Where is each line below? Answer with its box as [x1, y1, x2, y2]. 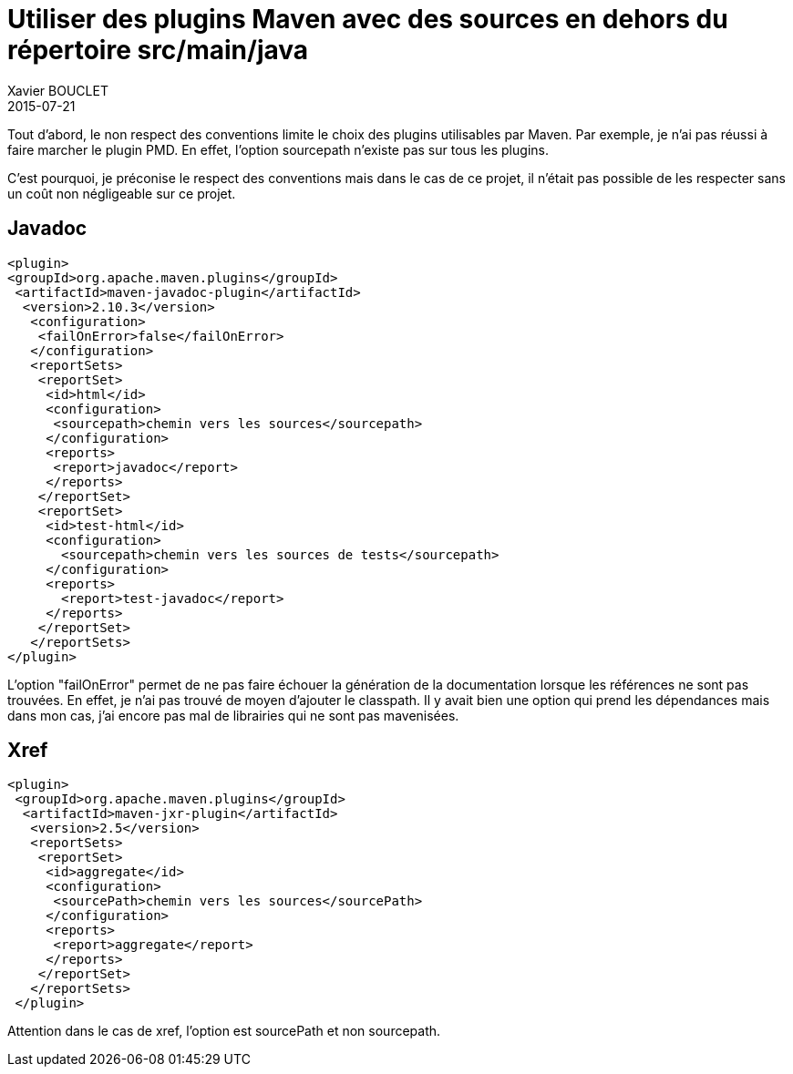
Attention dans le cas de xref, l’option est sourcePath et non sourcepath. [7, 1023, 441, 1039]
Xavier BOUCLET [7, 82, 108, 98]
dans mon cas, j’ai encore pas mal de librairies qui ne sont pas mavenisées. [7, 707, 459, 723]
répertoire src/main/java [7, 35, 309, 66]
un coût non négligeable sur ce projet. [7, 185, 236, 201]
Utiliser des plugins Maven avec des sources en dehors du [7, 4, 728, 35]
